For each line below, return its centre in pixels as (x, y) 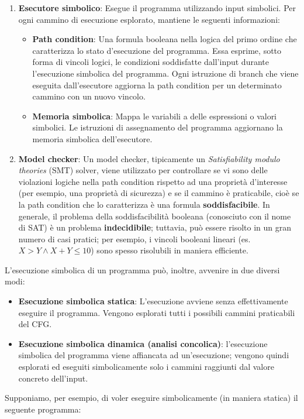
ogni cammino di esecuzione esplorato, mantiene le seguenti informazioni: (149, 19)
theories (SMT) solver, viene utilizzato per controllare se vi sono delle (143, 170)
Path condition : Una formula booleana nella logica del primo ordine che (165, 39)
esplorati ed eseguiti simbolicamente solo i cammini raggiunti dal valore (146, 367)
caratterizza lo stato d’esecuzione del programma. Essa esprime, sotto (157, 50)
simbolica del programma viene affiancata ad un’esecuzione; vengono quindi (154, 355)
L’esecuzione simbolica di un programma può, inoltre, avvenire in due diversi (142, 269)
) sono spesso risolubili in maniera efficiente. (170, 250)
